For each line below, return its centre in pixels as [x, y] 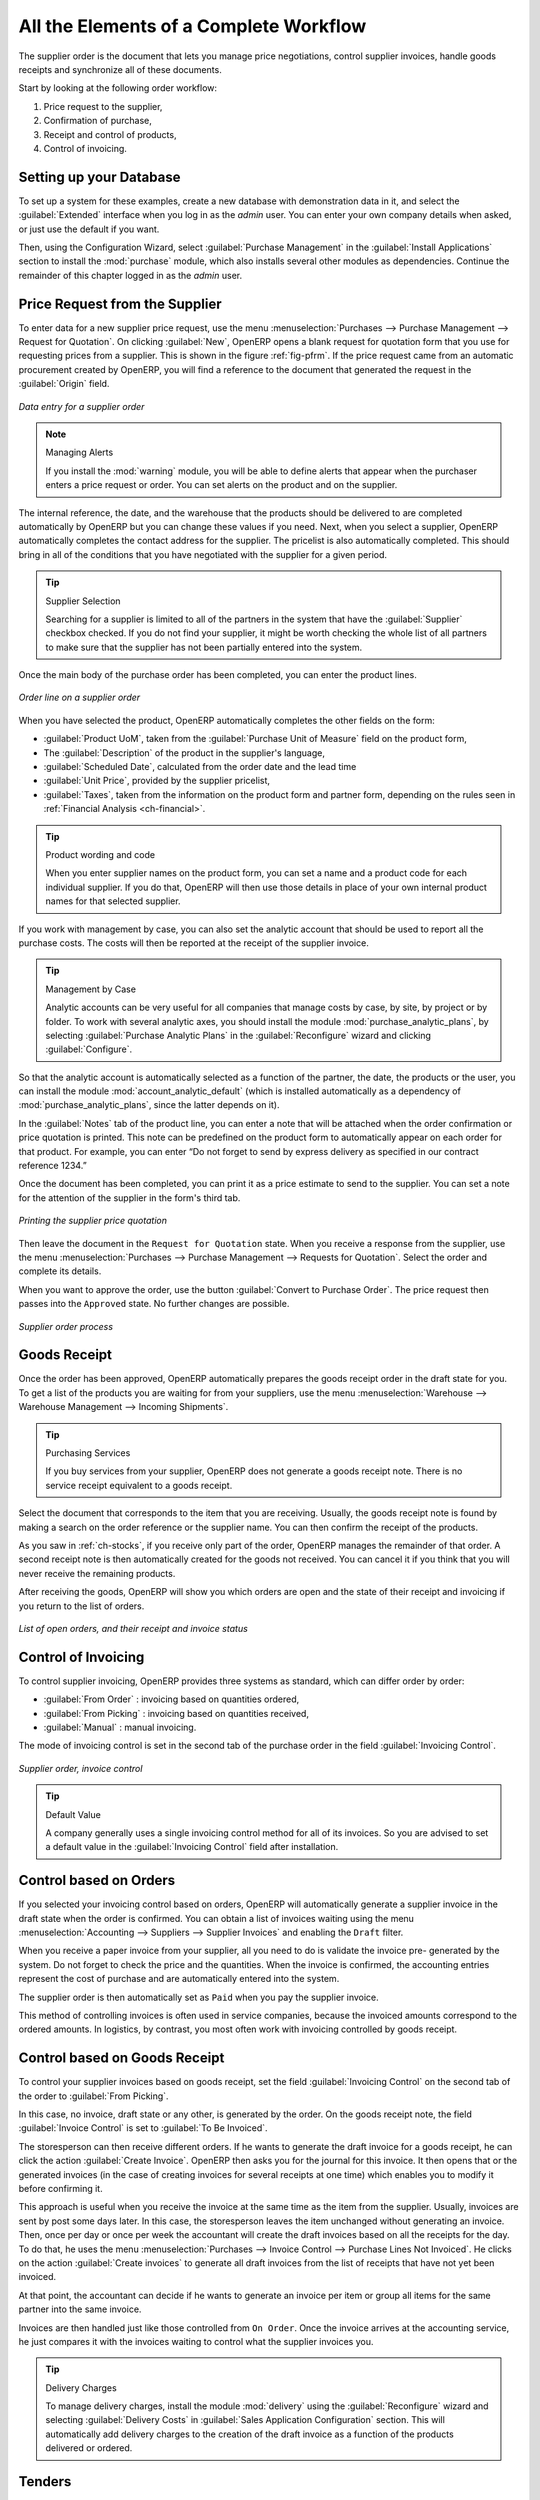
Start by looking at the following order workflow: [118, 88]
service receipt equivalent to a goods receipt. [139, 1485]
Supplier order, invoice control [80, 1768]
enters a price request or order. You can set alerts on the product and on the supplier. [221, 485]
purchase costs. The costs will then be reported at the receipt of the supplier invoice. [193, 942]
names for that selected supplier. [113, 901]
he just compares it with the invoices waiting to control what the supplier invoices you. [196, 2341]
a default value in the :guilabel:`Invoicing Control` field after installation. [192, 1847]
